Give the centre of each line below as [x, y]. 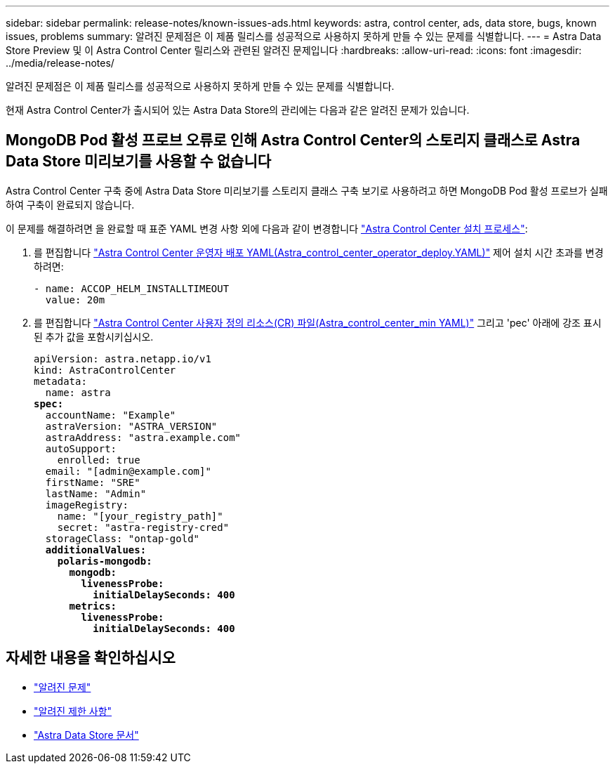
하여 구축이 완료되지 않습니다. [70, 204]
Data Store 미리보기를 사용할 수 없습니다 [139, 162]
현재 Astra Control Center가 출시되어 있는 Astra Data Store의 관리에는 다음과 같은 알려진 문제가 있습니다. [238, 110]
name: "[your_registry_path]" [140, 516]
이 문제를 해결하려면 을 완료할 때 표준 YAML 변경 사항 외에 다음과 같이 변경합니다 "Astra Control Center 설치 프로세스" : [267, 228]
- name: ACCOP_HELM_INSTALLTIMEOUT [132, 288]
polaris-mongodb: [105, 561]
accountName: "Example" [111, 415]
